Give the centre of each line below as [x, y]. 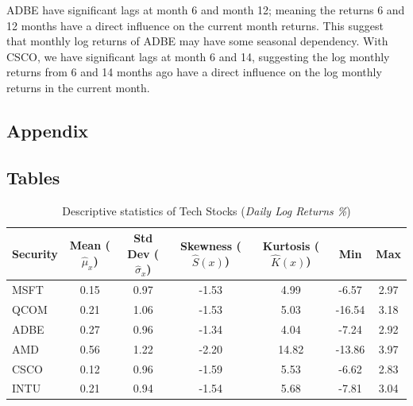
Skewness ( [211, 245]
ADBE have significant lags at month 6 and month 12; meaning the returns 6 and [206, 10]
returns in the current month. [78, 87]
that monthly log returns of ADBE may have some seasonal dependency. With [197, 41]
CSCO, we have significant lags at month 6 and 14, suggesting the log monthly [198, 56]
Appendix [48, 130]
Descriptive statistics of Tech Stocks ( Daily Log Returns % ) [206, 210]
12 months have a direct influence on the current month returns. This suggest [195, 25]
